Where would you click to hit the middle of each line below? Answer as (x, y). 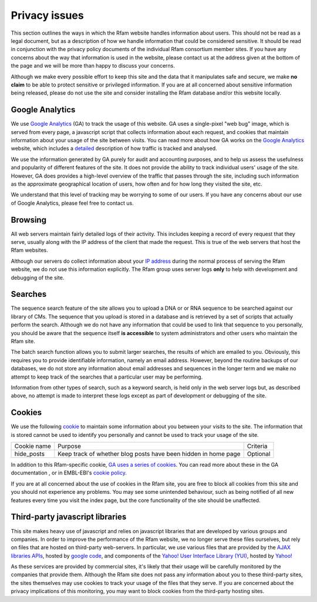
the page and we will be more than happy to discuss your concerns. (93, 66)
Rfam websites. (29, 250)
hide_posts (30, 454)
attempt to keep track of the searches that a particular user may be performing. (107, 377)
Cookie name (33, 446)
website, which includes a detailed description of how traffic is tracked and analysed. (114, 148)
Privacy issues (48, 15)
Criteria (257, 446)
